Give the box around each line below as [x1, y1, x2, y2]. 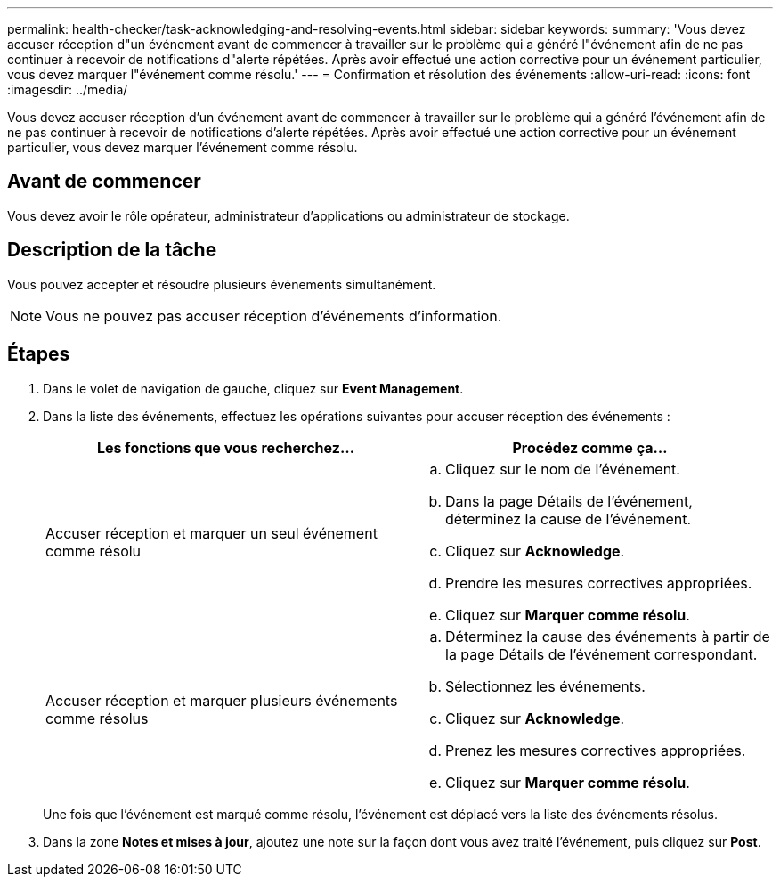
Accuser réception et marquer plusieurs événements [45, 691, 398, 710]
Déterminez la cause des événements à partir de [445, 627, 770, 645]
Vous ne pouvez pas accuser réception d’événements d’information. [45, 306, 502, 325]
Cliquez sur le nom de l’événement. [445, 459, 680, 478]
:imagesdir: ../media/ [7, 82, 128, 97]
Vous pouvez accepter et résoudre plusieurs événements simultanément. [7, 276, 436, 292]
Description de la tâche [7, 239, 217, 262]
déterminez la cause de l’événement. [445, 509, 692, 528]
